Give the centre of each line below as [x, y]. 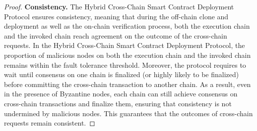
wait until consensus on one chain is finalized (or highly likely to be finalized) [122, 74]
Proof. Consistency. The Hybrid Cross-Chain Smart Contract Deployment [119, 6]
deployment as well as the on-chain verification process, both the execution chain [127, 26]
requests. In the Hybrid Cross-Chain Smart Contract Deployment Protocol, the [125, 45]
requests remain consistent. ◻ [50, 123]
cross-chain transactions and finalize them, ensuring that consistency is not [118, 103]
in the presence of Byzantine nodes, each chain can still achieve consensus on [121, 94]
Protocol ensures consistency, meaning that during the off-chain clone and [116, 16]
